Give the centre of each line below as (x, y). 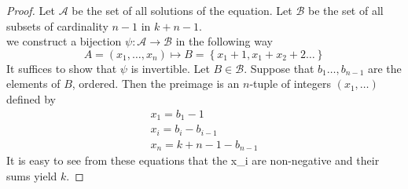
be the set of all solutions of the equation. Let (182, 10)
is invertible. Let (170, 68)
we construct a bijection (64, 41)
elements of (33, 84)
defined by (31, 98)
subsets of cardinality (57, 25)
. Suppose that (279, 68)
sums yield (32, 175)
